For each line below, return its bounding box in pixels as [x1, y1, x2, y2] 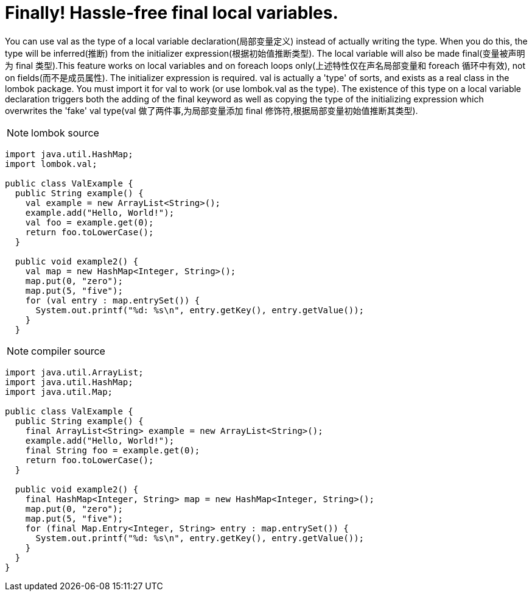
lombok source [31, 126, 99, 139]
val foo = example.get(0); [25, 217, 154, 227]
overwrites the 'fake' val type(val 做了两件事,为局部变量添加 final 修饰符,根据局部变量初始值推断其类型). [5, 105, 418, 116]
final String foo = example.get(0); [25, 445, 200, 455]
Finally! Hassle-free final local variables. [5, 2, 338, 23]
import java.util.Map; [5, 386, 113, 397]
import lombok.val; [5, 158, 97, 169]
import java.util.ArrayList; [5, 367, 144, 377]
